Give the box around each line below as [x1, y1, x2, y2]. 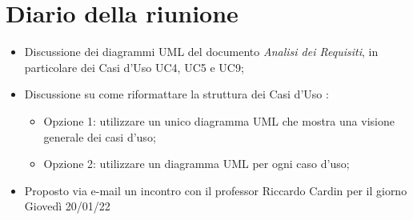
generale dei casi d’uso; [43, 128, 156, 145]
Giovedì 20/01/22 [24, 198, 110, 214]
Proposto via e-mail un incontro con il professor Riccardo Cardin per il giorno [24, 182, 407, 198]
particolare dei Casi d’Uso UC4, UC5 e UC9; [24, 58, 244, 75]
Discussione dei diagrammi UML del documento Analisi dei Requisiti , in [24, 43, 379, 60]
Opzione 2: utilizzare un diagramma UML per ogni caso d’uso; [43, 155, 350, 172]
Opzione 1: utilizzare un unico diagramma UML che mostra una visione [43, 112, 395, 129]
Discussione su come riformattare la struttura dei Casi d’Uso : [24, 86, 329, 102]
